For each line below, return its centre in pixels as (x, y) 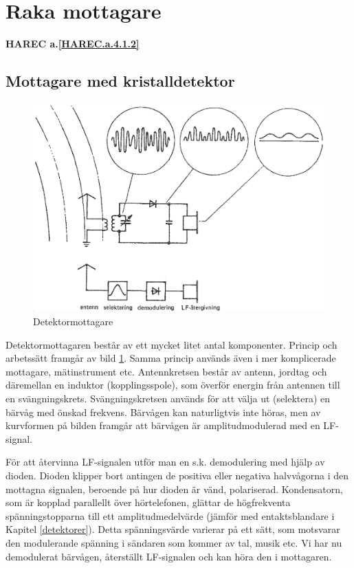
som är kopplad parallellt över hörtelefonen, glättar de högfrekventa (148, 502)
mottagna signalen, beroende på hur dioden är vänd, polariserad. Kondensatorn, (174, 489)
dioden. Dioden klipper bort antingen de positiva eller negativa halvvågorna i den (177, 475)
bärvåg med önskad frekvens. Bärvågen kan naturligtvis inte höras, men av (163, 412)
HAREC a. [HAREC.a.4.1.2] (73, 44)
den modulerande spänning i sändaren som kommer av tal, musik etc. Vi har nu (174, 542)
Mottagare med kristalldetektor (120, 81)
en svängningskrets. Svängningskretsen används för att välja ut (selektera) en (168, 398)
